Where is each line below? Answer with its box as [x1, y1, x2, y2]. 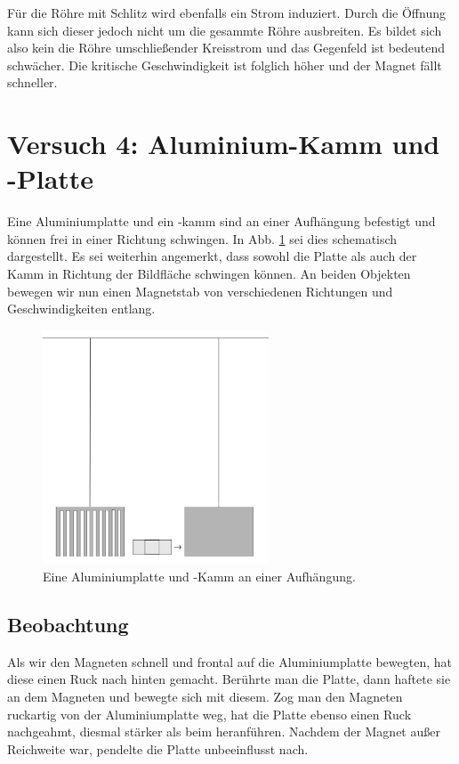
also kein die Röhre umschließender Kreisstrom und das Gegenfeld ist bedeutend [7, 38, 446, 57]
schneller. [7, 73, 58, 92]
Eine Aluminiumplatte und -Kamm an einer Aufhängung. [43, 567, 356, 586]
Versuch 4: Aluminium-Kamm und [7, 126, 440, 162]
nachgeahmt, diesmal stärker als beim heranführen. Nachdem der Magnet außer [7, 722, 440, 741]
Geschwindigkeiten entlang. [7, 299, 156, 318]
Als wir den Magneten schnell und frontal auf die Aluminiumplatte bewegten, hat [7, 652, 452, 671]
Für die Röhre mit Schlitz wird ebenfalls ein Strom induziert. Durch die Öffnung [7, 4, 446, 21]
